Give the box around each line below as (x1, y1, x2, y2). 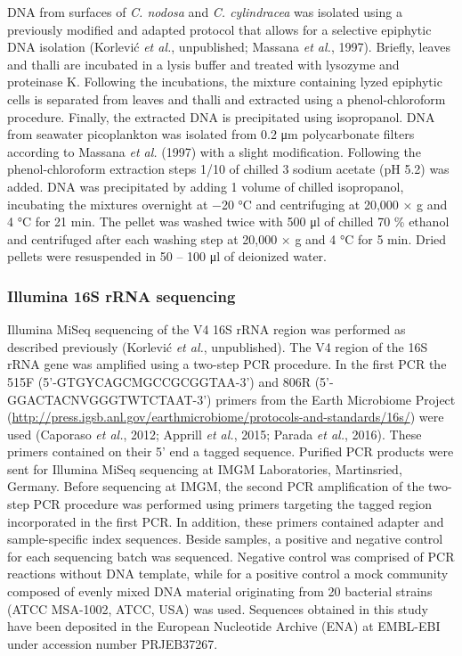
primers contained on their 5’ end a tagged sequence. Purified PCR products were (7, 442, 454, 461)
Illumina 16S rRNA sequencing (7, 284, 236, 307)
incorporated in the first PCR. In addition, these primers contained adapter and (7, 512, 444, 530)
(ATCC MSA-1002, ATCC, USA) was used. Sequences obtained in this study (7, 599, 428, 618)
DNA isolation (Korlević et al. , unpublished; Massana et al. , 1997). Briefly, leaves (7, 37, 450, 56)
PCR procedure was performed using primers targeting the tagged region (33, 495, 433, 513)
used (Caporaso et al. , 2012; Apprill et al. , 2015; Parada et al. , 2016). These (7, 424, 422, 443)
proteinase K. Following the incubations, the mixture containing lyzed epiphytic (7, 72, 442, 91)
